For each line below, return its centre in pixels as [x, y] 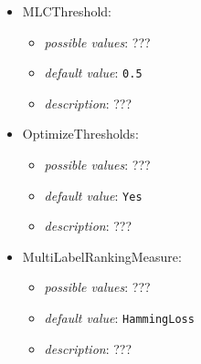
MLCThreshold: [67, 11]
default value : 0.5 [93, 73]
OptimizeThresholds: [80, 134]
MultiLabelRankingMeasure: [102, 256]
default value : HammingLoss [119, 318]
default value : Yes [93, 195]
